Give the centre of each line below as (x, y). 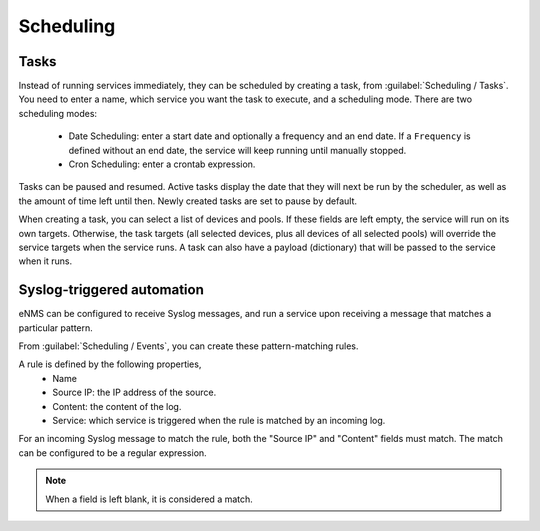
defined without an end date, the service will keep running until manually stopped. (237, 150)
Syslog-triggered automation (111, 290)
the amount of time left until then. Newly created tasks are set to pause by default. (188, 201)
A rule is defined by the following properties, (110, 364)
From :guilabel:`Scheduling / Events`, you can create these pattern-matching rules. (188, 346)
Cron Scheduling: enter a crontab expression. (162, 164)
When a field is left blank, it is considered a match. (149, 499)
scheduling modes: (58, 113)
